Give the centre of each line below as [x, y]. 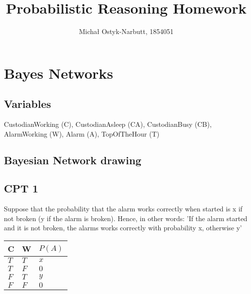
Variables [28, 104]
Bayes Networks [59, 73]
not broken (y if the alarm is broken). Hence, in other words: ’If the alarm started [126, 218]
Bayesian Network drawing [73, 160]
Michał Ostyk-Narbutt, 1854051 [126, 31]
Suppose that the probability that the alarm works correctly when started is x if [123, 209]
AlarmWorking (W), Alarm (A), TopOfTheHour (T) [82, 133]
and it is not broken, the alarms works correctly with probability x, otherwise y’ [123, 228]
